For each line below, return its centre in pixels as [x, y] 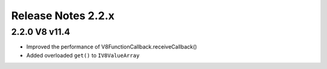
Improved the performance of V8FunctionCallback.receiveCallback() [112, 47]
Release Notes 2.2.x [63, 16]
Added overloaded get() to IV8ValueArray [83, 55]
